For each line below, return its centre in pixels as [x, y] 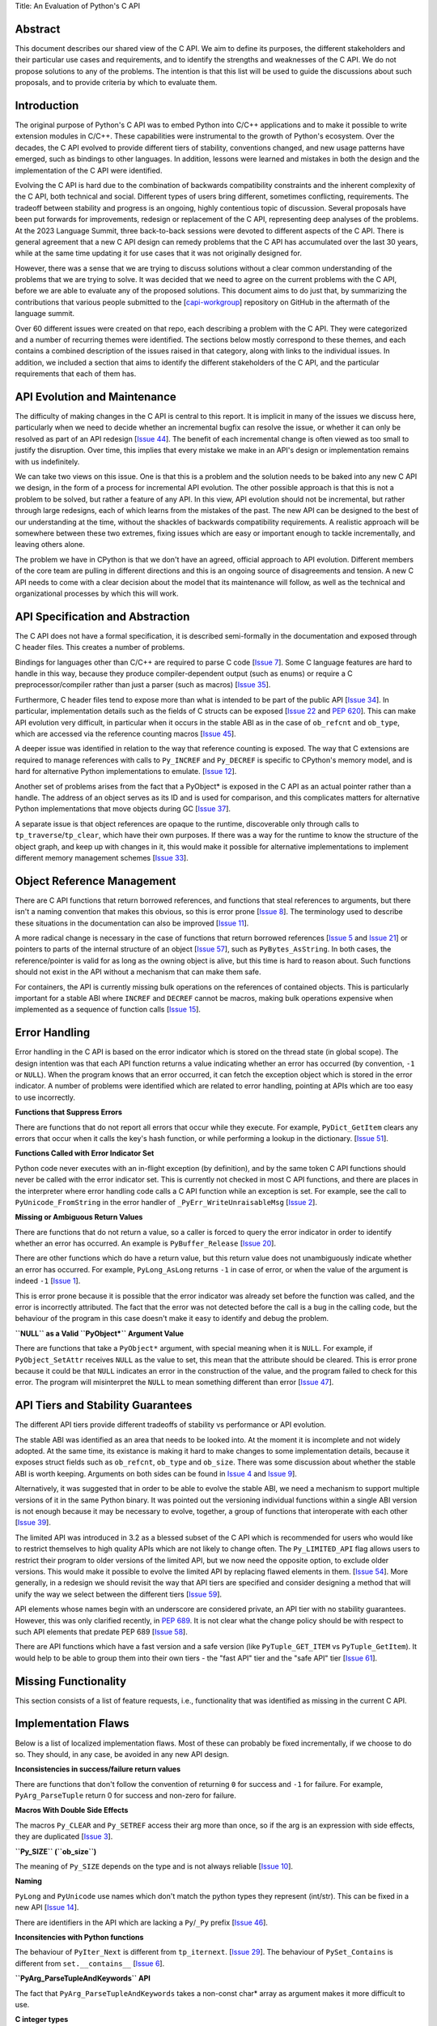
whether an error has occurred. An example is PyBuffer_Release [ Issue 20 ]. [146, 1243]
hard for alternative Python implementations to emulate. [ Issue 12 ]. [126, 772]
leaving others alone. [50, 545]
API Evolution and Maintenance [96, 397]
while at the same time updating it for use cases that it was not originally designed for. [159, 253]
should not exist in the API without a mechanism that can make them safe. [138, 972]
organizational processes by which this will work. [97, 593]
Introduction [47, 105]
